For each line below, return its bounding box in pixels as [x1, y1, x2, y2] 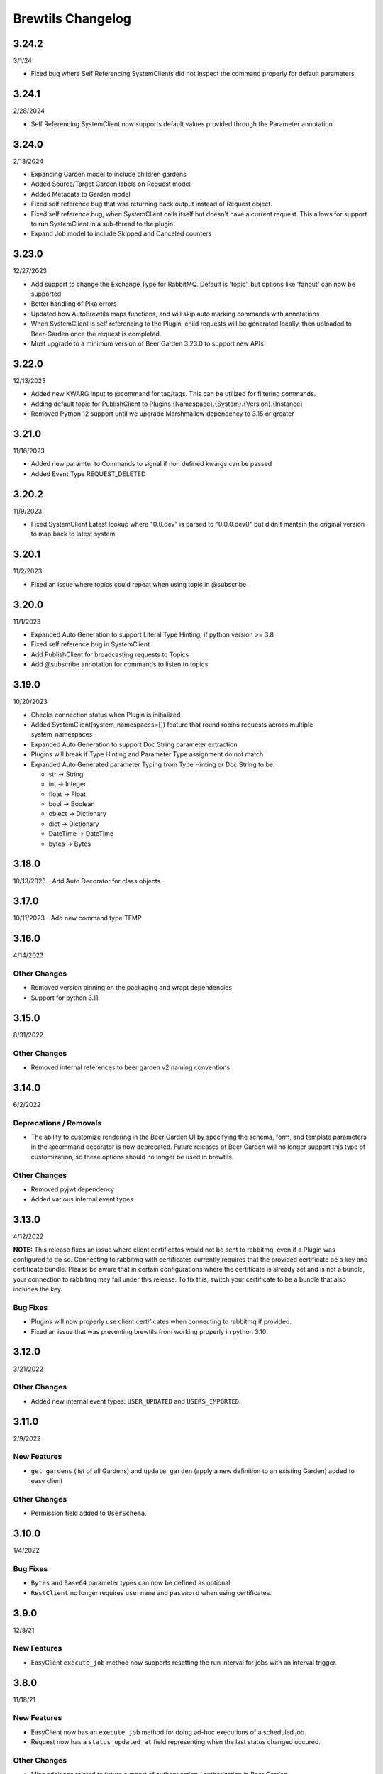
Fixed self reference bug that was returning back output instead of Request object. [30, 199, 273, 209]
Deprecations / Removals [13, 1118, 102, 1128]
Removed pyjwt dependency [30, 1185, 115, 1194]
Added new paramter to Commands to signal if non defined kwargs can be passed [30, 460, 272, 468]
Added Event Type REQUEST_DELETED [30, 469, 146, 478]
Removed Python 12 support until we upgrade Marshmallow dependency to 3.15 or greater [30, 409, 294, 418]
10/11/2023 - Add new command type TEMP [13, 914, 142, 922]
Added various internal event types [30, 1195, 134, 1203]
